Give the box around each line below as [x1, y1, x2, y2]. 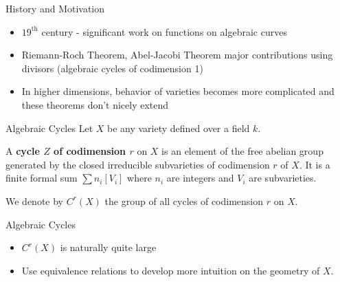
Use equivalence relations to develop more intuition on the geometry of [21, 263, 320, 277]
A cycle [5, 144, 40, 158]
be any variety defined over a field [107, 120, 250, 135]
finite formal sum [5, 171, 78, 185]
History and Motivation [5, 1, 105, 15]
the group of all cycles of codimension [104, 193, 264, 208]
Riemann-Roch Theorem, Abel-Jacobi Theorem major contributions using [21, 47, 333, 62]
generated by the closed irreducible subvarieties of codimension [5, 157, 270, 171]
